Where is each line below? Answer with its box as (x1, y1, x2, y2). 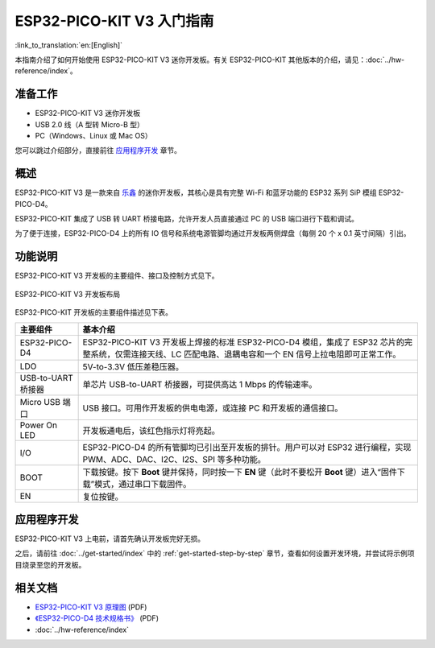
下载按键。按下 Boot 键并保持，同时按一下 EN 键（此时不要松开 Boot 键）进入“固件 (82, 466, 398, 477)
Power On (19, 419, 58, 431)
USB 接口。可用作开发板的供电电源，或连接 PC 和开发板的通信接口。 (82, 402, 343, 414)
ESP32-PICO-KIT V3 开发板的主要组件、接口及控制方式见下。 (14, 270, 219, 281)
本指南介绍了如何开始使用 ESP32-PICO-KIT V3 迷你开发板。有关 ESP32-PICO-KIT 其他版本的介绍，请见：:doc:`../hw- (14, 55, 405, 64)
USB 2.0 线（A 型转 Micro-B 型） (35, 119, 145, 129)
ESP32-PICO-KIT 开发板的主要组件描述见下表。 (14, 307, 173, 317)
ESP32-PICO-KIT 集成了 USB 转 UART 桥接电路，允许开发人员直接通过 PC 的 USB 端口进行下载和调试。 (14, 214, 358, 224)
